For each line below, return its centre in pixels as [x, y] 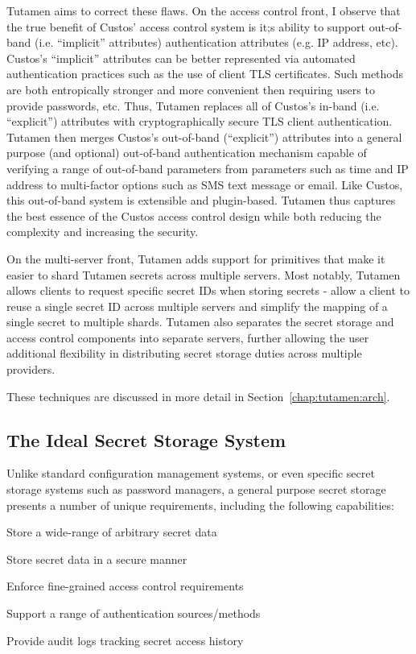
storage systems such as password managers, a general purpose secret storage [196, 489]
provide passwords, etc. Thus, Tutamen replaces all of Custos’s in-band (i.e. [193, 105]
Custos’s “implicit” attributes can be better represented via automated [181, 58]
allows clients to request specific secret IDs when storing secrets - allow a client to [208, 290]
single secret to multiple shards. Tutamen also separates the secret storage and [200, 322]
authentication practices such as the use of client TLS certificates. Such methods [205, 74]
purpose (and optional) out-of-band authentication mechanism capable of [187, 153]
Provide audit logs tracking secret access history [125, 640]
